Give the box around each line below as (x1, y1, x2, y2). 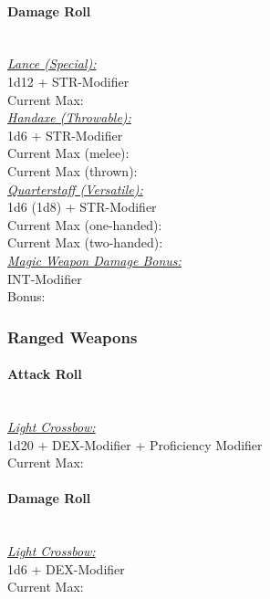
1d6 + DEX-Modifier (7, 559, 125, 578)
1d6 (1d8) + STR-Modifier (7, 197, 157, 216)
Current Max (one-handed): (7, 215, 162, 234)
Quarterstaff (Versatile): (7, 179, 143, 198)
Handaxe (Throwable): (7, 108, 131, 127)
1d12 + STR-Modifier (7, 71, 130, 90)
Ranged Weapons (7, 325, 138, 348)
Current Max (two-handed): (7, 233, 163, 252)
